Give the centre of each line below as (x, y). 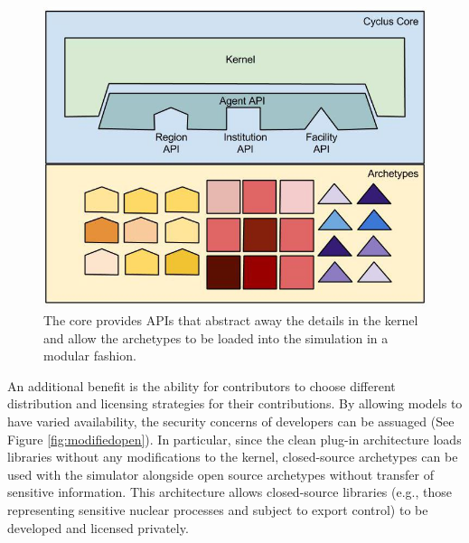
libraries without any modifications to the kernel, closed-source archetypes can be (233, 457)
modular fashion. (90, 356)
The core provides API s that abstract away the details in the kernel (231, 320)
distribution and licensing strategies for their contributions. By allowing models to (235, 403)
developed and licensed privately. (98, 527)
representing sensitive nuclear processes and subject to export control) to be (218, 509)
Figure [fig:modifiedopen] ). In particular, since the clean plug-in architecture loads (234, 439)
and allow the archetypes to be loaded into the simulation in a (216, 337)
